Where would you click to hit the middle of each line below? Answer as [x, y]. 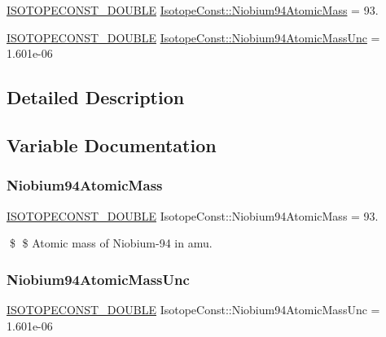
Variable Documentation [112, 144]
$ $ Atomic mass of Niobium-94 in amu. [111, 243]
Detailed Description [96, 97]
